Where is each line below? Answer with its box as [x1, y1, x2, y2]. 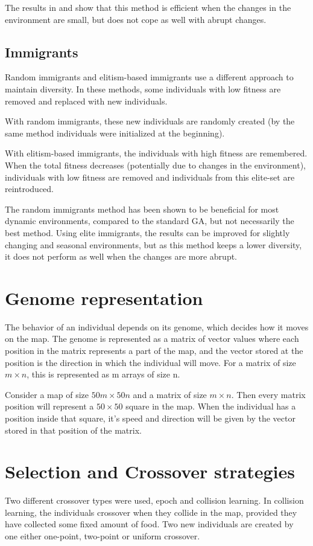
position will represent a [5, 400, 94, 413]
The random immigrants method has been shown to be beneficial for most [5, 202, 279, 215]
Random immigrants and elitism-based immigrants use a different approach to [5, 71, 294, 83]
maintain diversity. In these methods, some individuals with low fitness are [5, 82, 281, 95]
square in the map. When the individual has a [125, 400, 296, 413]
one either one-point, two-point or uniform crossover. [5, 530, 200, 542]
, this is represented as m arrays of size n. [27, 368, 180, 381]
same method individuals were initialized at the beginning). [5, 126, 225, 139]
